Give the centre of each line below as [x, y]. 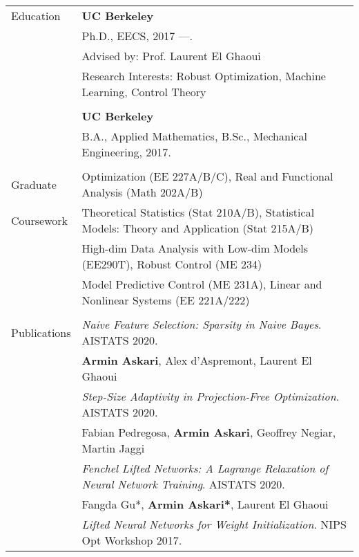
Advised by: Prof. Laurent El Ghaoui [171, 56]
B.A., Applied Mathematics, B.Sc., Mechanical [194, 136]
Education [36, 16]
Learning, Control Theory [144, 92]
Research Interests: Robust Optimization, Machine [204, 76]
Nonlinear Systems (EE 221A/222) [166, 300]
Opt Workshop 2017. [132, 540]
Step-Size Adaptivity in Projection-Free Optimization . [211, 396]
